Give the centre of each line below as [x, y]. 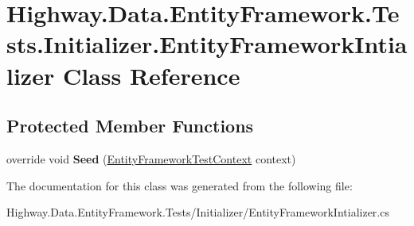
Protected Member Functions [130, 126]
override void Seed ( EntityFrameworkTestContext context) [151, 158]
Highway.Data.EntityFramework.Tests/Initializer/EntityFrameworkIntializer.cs [198, 212]
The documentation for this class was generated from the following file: [180, 185]
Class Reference [151, 75]
